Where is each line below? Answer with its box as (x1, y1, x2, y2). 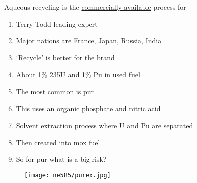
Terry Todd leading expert (16, 18, 98, 29)
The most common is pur (16, 86, 94, 96)
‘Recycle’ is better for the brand (16, 52, 115, 63)
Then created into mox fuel (16, 137, 100, 147)
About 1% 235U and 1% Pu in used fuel (16, 69, 140, 80)
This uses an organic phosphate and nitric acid (16, 103, 161, 113)
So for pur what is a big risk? (16, 154, 107, 164)
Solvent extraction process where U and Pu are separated (16, 120, 193, 131)
